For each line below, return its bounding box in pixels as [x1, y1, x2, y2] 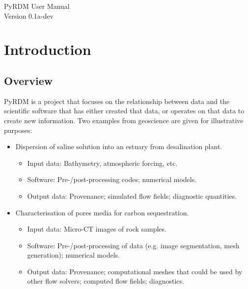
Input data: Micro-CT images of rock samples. [27, 224, 166, 234]
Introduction [4, 39, 91, 59]
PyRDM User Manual [4, 1, 70, 11]
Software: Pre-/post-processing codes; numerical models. [27, 174, 197, 184]
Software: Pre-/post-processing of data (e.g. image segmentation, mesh [27, 240, 240, 250]
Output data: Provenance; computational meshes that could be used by [27, 266, 243, 276]
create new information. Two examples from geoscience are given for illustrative [4, 115, 244, 125]
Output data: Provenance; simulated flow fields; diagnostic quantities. [27, 190, 237, 201]
